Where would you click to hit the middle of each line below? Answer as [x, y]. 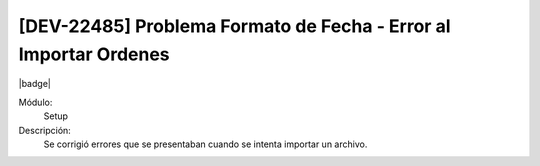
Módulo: [35, 102]
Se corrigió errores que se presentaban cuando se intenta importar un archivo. [205, 144]
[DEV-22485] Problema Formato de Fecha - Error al [234, 26]
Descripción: [45, 130]
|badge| [35, 84]
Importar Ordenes [94, 54]
